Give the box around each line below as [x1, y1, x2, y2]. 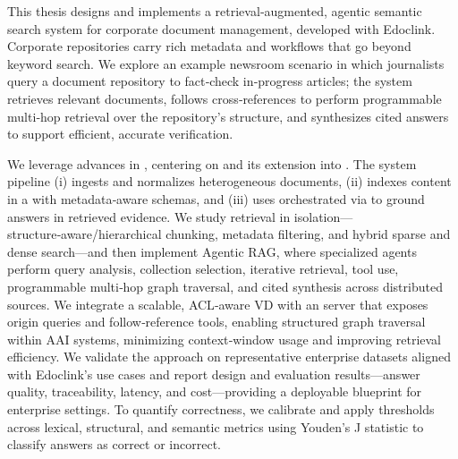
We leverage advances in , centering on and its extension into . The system [7, 154, 417, 173]
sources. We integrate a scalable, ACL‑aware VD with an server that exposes [7, 294, 428, 313]
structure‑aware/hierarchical [7, 225, 162, 243]
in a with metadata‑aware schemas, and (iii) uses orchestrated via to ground [7, 189, 425, 208]
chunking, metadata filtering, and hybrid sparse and [165, 225, 451, 243]
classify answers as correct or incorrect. [7, 435, 221, 454]
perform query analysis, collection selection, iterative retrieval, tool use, [7, 259, 399, 278]
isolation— [293, 207, 353, 225]
